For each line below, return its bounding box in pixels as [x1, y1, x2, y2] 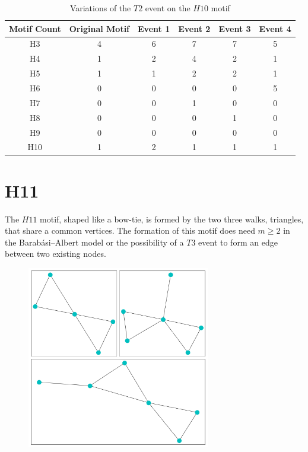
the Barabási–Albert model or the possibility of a [5, 235, 184, 248]
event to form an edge [198, 235, 278, 248]
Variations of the [69, 2, 131, 14]
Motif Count [9, 22, 61, 34]
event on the [145, 2, 190, 14]
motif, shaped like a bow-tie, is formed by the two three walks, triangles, [40, 212, 304, 225]
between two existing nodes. [5, 247, 106, 260]
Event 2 [178, 22, 211, 34]
